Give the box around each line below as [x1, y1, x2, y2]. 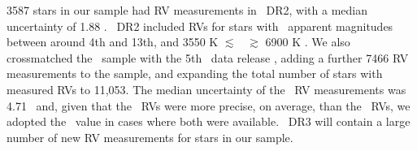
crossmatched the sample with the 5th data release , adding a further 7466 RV [7, 49, 409, 66]
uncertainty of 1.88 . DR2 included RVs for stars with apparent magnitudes [7, 17, 393, 34]
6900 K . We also [265, 33, 350, 50]
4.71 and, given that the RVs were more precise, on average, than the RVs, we [7, 97, 410, 114]
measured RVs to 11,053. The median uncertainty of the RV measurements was [7, 80, 406, 97]
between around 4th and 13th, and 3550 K [7, 33, 219, 50]
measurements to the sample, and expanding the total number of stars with [7, 65, 383, 82]
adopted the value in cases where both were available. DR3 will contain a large [7, 113, 410, 130]
